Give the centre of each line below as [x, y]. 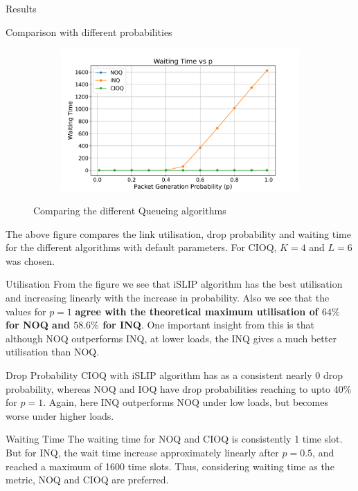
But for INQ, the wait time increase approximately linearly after [142, 452]
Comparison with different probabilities [89, 31]
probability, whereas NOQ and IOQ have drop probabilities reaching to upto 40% [179, 388]
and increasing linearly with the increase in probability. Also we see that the [168, 298]
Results [21, 8]
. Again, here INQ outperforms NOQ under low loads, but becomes [186, 402]
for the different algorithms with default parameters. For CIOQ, [141, 247]
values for [26, 311]
